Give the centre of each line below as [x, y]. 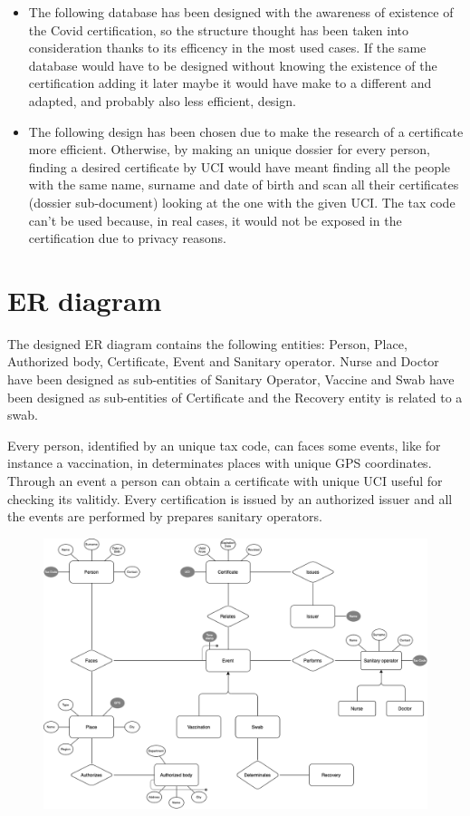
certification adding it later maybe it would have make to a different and [230, 83]
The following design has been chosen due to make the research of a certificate [246, 131]
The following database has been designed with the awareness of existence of [241, 12]
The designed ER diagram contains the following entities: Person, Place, [207, 343]
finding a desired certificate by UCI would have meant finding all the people [240, 166]
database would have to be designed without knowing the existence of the [233, 65]
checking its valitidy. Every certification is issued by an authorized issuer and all [230, 498]
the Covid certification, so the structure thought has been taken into [218, 29]
